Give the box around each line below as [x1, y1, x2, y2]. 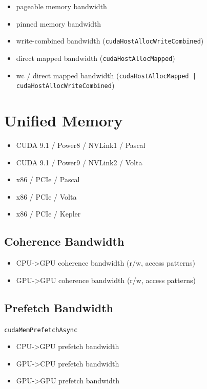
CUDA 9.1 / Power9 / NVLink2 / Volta [16, 157, 142, 167]
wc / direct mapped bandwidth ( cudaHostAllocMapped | [16, 70, 196, 80]
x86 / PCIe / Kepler [16, 208, 81, 219]
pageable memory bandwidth [16, 1, 107, 11]
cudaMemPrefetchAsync [4, 326, 78, 334]
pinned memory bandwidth [16, 18, 101, 29]
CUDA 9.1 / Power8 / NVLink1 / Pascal [16, 139, 146, 150]
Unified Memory [4, 110, 123, 131]
